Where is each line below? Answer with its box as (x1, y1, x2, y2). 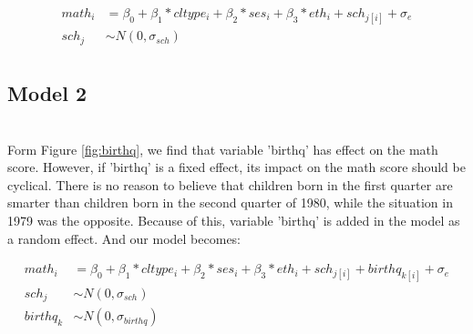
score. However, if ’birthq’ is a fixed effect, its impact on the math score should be (7, 157, 466, 177)
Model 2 (7, 79, 87, 107)
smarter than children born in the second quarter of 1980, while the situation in (7, 193, 453, 212)
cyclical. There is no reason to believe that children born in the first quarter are (7, 175, 453, 194)
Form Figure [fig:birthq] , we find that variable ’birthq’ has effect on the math (7, 139, 438, 158)
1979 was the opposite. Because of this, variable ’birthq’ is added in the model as (7, 210, 460, 229)
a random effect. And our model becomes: (7, 228, 242, 248)
